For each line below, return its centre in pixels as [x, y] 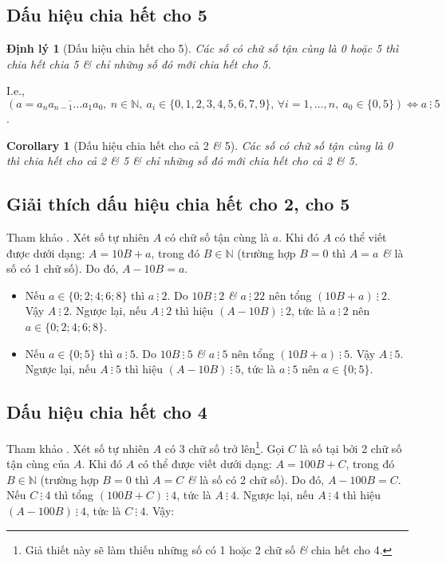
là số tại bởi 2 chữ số [351, 448]
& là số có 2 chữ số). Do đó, [256, 479]
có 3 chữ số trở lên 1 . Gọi [225, 447]
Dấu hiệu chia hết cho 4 [107, 412]
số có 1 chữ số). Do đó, [63, 268]
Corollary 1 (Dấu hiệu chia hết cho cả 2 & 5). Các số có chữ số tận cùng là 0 [200, 145]
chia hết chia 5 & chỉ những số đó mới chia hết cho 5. [139, 63]
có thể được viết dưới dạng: [205, 464]
